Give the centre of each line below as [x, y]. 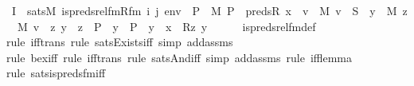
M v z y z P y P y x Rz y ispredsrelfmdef [166, 26]
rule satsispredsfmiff [56, 73]
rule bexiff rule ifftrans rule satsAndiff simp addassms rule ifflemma [179, 57]
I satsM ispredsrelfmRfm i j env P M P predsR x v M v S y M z [209, 10]
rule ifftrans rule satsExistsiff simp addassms [120, 42]
